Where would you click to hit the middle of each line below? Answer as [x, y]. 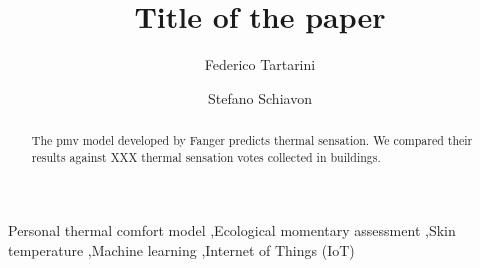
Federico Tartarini [260, 64]
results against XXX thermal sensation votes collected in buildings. [206, 156]
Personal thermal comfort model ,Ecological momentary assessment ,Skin [232, 230]
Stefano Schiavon [260, 97]
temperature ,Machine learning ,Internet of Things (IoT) [181, 250]
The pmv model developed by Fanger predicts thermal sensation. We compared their [252, 140]
